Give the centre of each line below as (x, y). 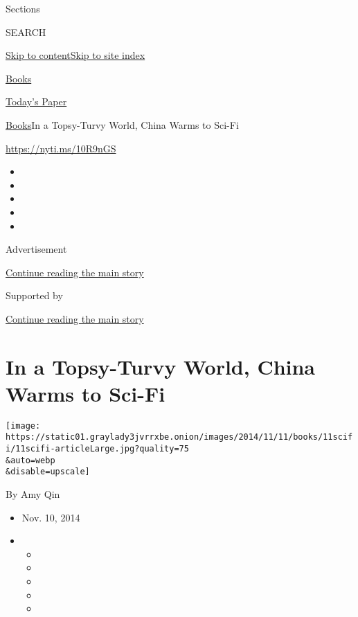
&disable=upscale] (48, 472)
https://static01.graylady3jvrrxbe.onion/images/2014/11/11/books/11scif (179, 437)
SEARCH (26, 32)
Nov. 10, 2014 (51, 517)
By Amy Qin (33, 494)
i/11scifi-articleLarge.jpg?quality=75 (97, 449)
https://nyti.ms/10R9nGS (61, 148)
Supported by (34, 295)
